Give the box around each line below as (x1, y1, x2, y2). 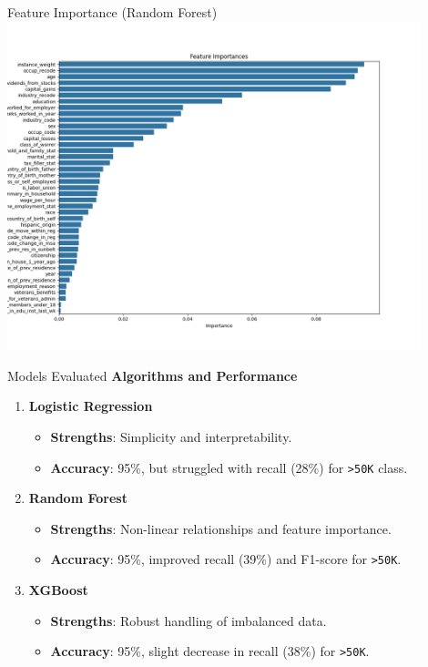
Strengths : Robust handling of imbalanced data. (50, 611, 327, 630)
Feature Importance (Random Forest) (7, 3, 218, 21)
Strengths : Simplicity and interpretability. (50, 426, 292, 446)
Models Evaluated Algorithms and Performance (7, 365, 298, 385)
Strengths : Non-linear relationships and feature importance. (50, 518, 392, 538)
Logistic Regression (28, 396, 153, 416)
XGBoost (28, 580, 88, 600)
